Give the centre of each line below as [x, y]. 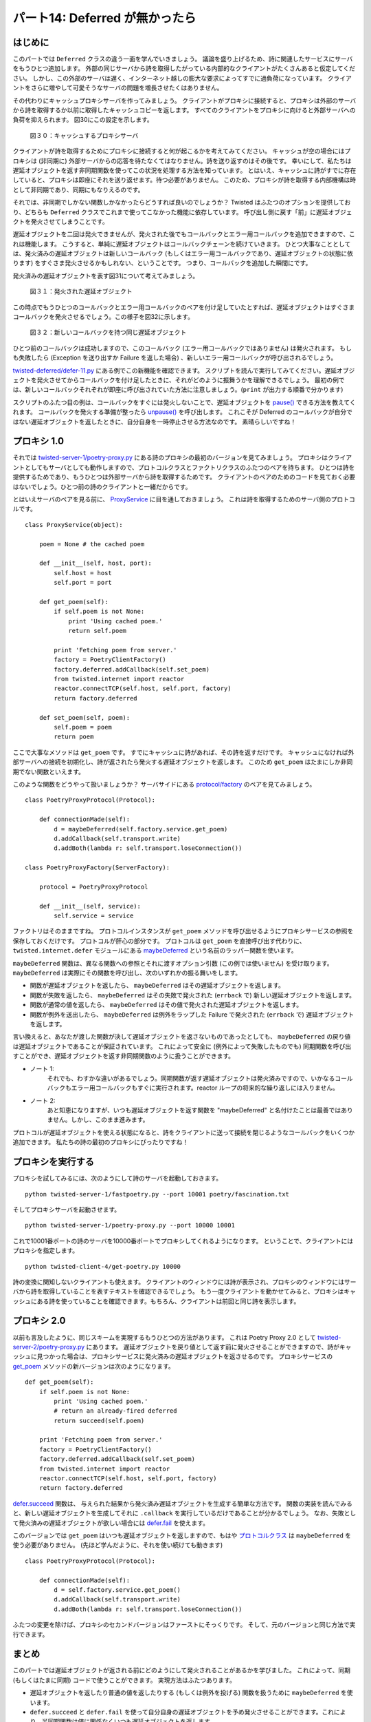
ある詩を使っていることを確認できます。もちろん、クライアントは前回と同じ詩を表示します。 [168, 1301]
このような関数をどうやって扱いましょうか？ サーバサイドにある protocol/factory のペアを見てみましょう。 [164, 784]
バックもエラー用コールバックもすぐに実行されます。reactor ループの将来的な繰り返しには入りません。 [193, 1088]
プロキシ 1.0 [38, 441]
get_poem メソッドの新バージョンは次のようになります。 [93, 1366]
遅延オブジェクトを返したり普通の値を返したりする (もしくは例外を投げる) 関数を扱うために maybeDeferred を [188, 1693]
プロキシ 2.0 [39, 1321]
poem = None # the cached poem [92, 544]
